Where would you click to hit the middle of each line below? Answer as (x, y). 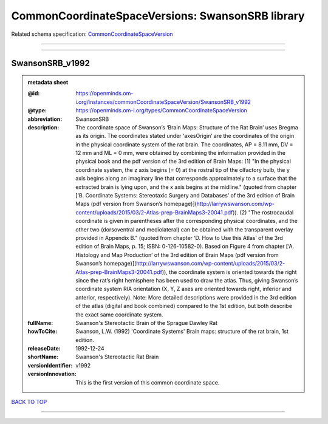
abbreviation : (45, 119)
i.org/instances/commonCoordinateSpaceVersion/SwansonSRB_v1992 (163, 102)
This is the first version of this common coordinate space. (148, 382)
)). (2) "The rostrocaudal (263, 212)
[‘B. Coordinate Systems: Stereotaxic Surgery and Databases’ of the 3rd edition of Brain (185, 196)
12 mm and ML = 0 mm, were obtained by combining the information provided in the (180, 153)
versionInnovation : (52, 374)
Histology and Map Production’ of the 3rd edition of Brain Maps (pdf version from (177, 255)
